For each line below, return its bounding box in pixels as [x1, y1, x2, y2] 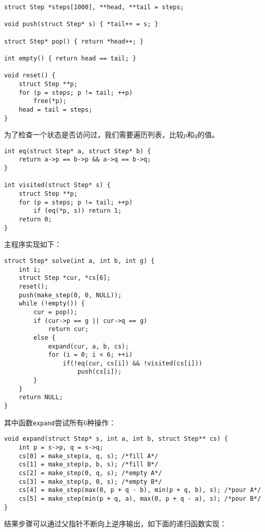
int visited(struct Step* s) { [4, 181, 111, 189]
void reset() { [4, 72, 56, 79]
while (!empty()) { [18, 300, 85, 308]
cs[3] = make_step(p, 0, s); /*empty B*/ [18, 478, 162, 485]
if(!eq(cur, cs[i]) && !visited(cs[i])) [63, 359, 202, 367]
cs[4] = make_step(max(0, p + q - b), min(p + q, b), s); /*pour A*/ [18, 486, 261, 494]
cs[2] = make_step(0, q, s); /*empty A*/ [18, 469, 162, 477]
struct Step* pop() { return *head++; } [4, 37, 144, 45]
